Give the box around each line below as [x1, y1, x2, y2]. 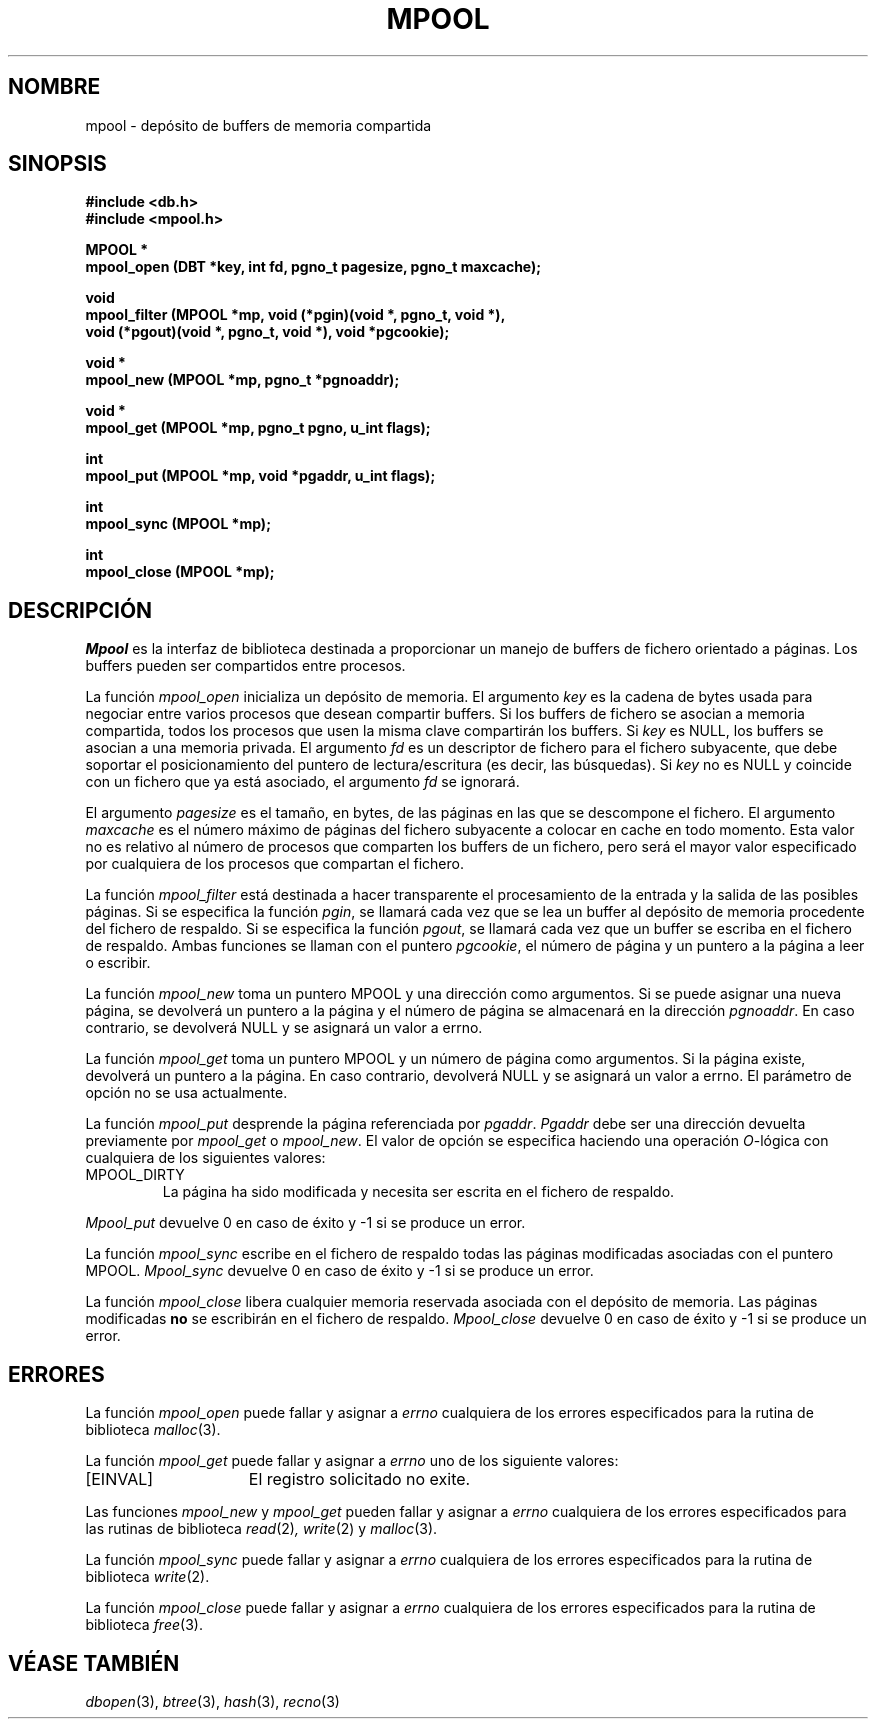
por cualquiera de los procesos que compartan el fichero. [85, 855, 464, 873]
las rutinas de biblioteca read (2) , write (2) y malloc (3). [85, 1520, 438, 1538]
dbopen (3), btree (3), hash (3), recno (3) [85, 1692, 340, 1710]
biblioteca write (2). [85, 1568, 210, 1586]
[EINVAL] [85, 1469, 154, 1490]
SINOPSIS [8, 151, 107, 177]
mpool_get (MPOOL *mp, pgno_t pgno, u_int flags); [85, 419, 431, 437]
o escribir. [85, 954, 151, 972]
